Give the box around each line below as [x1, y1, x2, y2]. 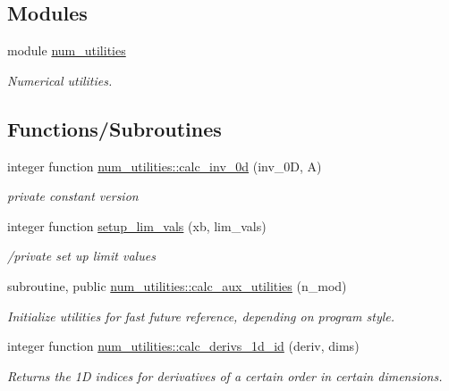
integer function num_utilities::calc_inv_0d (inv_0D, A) [7, 156, 322, 175]
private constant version [7, 187, 139, 205]
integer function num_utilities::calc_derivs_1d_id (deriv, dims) [7, 337, 360, 355]
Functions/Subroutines [7, 114, 222, 142]
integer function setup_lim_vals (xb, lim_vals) [7, 216, 267, 235]
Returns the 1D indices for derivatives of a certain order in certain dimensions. [7, 366, 443, 385]
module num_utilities [7, 41, 126, 60]
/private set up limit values [7, 246, 156, 265]
